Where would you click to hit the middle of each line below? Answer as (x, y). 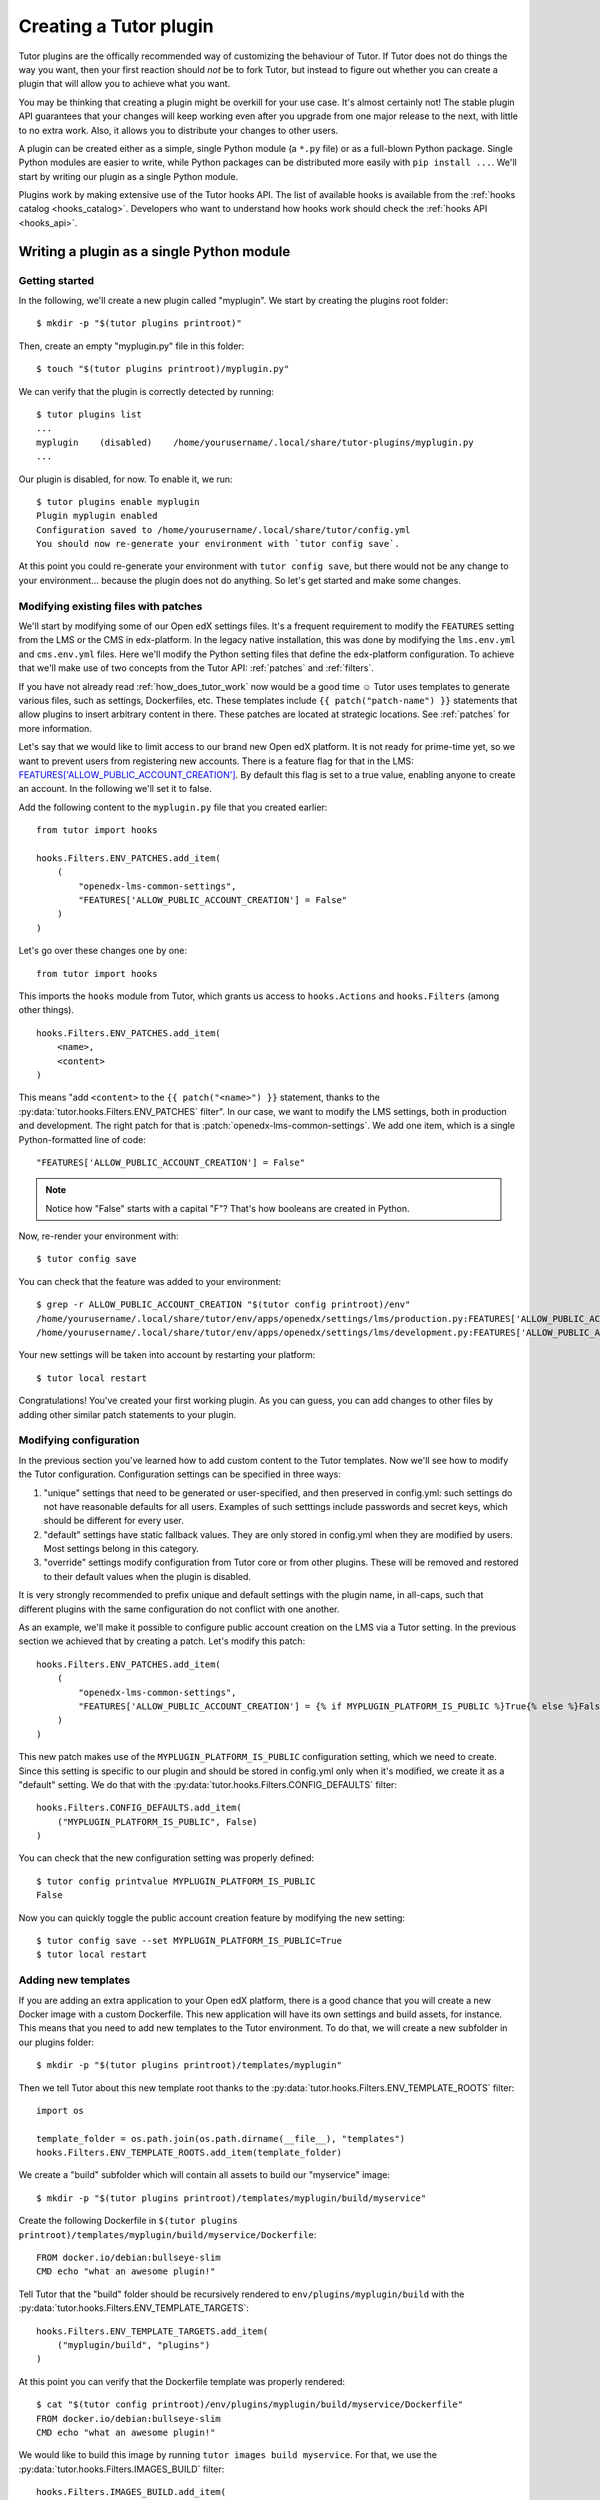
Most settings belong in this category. (121, 1549)
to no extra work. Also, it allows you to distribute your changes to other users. (178, 130)
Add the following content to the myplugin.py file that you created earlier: (173, 807)
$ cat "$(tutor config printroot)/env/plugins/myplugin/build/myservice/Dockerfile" (250, 2404)
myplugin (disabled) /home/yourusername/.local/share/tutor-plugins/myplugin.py (255, 442)
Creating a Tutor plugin (116, 26)
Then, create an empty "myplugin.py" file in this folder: (131, 346)
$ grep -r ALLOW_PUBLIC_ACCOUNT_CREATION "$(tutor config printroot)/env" (223, 1304)
